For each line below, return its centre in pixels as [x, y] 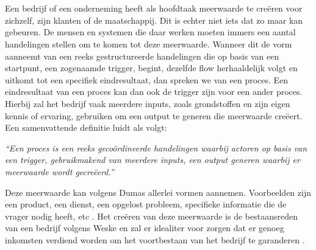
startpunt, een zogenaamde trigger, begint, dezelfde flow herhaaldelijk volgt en [151, 68]
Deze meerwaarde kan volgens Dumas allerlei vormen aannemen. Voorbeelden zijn [158, 192]
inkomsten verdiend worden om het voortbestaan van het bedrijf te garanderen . [155, 239]
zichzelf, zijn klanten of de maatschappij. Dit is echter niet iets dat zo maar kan [154, 20]
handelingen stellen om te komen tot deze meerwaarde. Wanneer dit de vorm [149, 43]
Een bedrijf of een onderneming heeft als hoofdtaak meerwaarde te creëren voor [154, 8]
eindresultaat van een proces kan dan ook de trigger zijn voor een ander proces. [154, 92]
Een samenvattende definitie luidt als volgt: [86, 127]
